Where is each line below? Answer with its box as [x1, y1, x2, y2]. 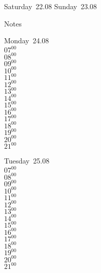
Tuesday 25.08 [4, 155, 50, 166]
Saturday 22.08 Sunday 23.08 [4, 1, 97, 11]
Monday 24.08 [4, 35, 49, 46]
